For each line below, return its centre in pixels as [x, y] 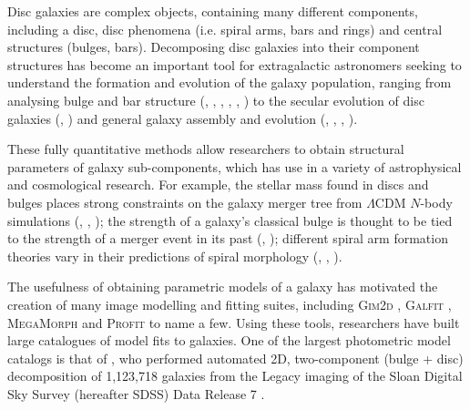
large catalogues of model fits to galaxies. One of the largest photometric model [229, 340]
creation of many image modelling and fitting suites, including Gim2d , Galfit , [230, 304]
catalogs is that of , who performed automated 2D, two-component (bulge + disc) [235, 358]
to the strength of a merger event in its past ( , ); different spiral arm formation [228, 238]
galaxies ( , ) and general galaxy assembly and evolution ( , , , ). [183, 118]
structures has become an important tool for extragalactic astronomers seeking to [235, 64]
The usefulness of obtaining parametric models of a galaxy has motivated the [223, 287]
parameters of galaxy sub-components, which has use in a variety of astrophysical [235, 166]
